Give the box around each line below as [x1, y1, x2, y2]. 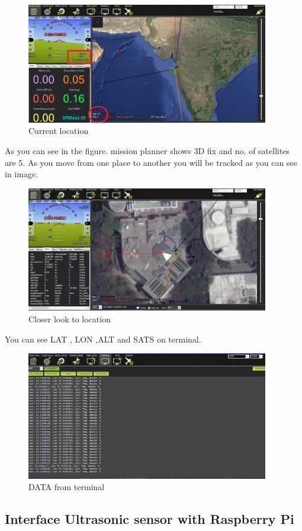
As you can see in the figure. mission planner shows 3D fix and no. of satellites [5, 145, 290, 157]
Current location [28, 124, 89, 137]
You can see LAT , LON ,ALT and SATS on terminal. [5, 332, 201, 345]
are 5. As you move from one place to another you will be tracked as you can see [5, 156, 297, 168]
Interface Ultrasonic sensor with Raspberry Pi [5, 510, 294, 528]
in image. [5, 168, 38, 180]
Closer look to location [28, 313, 111, 325]
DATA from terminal [28, 481, 105, 493]
